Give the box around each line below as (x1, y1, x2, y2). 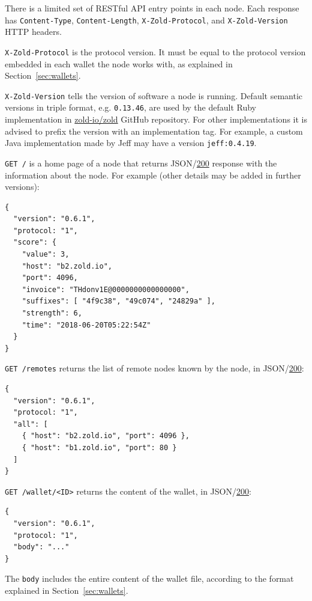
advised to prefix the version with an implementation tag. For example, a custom (5, 124, 303, 137)
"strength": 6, (22, 309, 82, 318)
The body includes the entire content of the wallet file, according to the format (5, 572, 294, 585)
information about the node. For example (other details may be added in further (5, 168, 301, 181)
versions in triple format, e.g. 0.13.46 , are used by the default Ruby (5, 101, 256, 114)
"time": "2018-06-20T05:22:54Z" (22, 320, 151, 329)
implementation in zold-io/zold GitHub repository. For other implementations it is (5, 113, 307, 125)
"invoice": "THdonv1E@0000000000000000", (22, 285, 190, 294)
